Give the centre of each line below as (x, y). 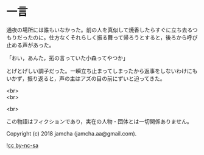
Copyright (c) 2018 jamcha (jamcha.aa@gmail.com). (72, 133)
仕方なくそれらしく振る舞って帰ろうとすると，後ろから (118, 37)
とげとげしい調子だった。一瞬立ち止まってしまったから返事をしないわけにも (102, 71)
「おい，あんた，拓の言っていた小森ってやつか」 (68, 58)
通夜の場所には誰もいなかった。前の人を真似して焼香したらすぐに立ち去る (100, 30)
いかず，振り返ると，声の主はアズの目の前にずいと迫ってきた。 (86, 78)
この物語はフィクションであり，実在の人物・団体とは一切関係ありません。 (100, 121)
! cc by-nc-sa (22, 145)
